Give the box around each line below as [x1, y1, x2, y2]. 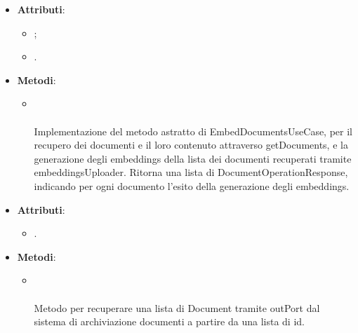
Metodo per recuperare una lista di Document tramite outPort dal [34, 300, 320, 315]
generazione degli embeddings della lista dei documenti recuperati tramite [34, 151, 352, 165]
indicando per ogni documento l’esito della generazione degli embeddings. [34, 178, 350, 193]
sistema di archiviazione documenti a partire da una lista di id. [34, 314, 305, 329]
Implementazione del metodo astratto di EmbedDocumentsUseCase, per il [34, 123, 352, 138]
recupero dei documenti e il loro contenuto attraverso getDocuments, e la [34, 137, 348, 152]
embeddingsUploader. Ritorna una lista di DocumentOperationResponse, [34, 165, 348, 179]
